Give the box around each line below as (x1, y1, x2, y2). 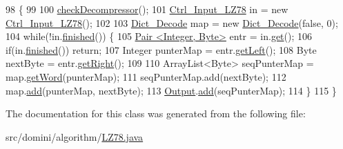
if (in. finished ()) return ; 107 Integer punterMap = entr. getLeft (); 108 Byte (6, 42, 317, 57)
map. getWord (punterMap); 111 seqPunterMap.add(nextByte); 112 (6, 69, 286, 83)
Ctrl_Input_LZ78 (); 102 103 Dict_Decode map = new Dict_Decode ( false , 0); (6, 15, 338, 30)
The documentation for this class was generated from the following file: (6, 106, 306, 121)
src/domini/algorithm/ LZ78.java (6, 129, 144, 143)
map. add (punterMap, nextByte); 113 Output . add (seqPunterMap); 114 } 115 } (6, 83, 337, 97)
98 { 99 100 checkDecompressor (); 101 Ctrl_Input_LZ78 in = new (6, 2, 288, 16)
